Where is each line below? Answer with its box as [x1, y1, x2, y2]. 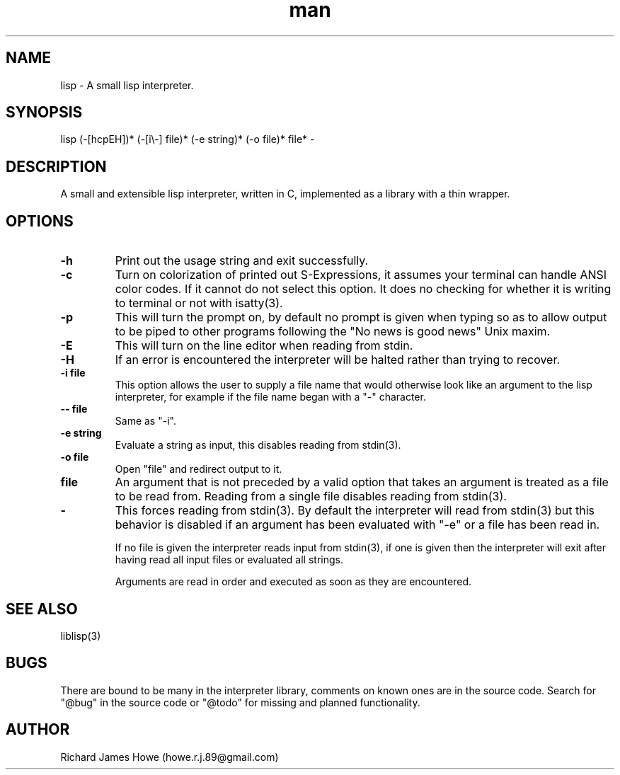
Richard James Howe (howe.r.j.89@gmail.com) [60, 750, 279, 763]
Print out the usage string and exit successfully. [115, 253, 369, 268]
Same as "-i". [115, 415, 176, 427]
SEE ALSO [6, 599, 78, 618]
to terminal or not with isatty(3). [115, 296, 283, 311]
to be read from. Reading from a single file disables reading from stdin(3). [115, 489, 507, 504]
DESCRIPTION [6, 157, 107, 176]
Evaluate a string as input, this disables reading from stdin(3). [115, 439, 401, 452]
